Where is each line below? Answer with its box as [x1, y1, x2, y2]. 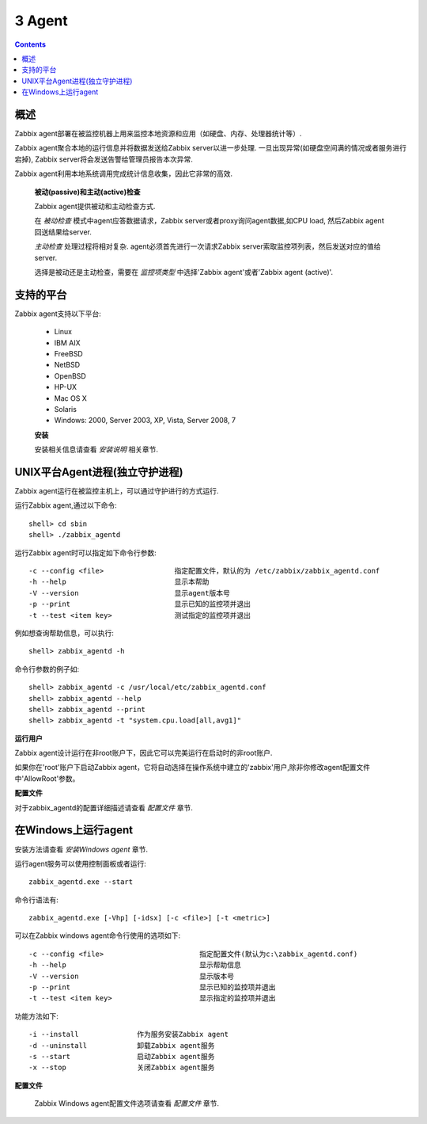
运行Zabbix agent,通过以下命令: [14, 501, 118, 510]
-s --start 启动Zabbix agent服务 [28, 1052, 215, 1061]
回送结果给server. [34, 227, 93, 237]
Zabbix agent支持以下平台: [14, 309, 102, 318]
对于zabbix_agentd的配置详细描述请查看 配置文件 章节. [14, 802, 193, 812]
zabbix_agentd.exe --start [28, 878, 134, 886]
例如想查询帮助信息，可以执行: [14, 628, 115, 638]
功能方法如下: [14, 1011, 59, 1021]
